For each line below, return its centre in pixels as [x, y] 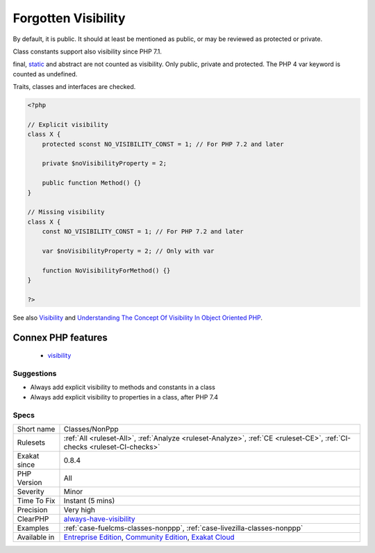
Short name [36, 429]
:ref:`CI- [338, 438]
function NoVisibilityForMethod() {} [106, 270]
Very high [80, 509]
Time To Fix [36, 500]
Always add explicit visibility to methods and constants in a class [123, 387]
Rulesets [31, 443]
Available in [36, 537]
